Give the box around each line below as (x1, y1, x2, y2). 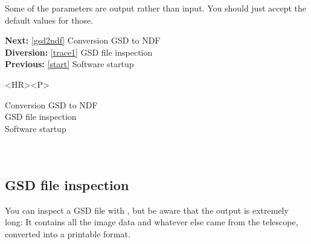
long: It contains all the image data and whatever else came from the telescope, (5, 216, 298, 228)
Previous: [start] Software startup (5, 58, 134, 70)
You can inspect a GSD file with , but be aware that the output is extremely (5, 203, 289, 216)
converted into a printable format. (5, 227, 130, 240)
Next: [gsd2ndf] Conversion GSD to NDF (5, 34, 161, 47)
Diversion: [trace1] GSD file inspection (5, 45, 153, 58)
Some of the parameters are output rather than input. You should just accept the (5, 2, 307, 14)
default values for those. (5, 13, 94, 26)
